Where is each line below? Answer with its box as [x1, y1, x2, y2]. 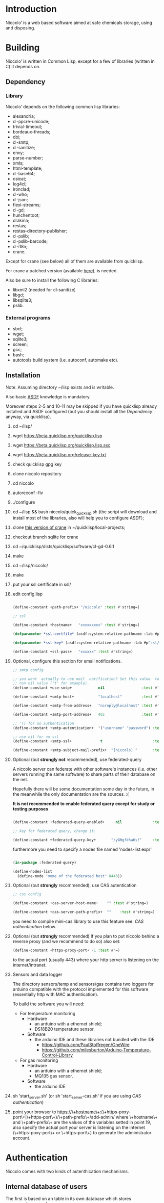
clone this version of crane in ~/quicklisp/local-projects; [12, 524, 125, 530]
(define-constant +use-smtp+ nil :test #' [12, 685, 160, 690]
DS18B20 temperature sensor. [34, 1026, 95, 1032]
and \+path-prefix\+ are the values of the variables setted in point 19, [12, 1119, 151, 1125]
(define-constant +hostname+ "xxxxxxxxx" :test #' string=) [12, 623, 140, 628]
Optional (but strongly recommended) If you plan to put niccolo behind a [12, 933, 160, 939]
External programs [5, 314, 51, 321]
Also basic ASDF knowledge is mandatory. [5, 393, 91, 399]
